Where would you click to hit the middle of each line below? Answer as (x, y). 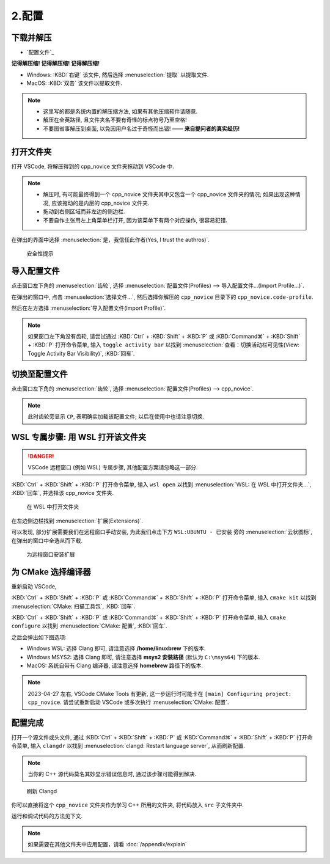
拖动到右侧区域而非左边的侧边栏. (84, 211)
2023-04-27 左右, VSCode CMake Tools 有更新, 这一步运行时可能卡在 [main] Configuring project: (160, 694)
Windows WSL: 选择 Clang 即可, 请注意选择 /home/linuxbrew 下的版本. (116, 648)
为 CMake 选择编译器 (51, 572)
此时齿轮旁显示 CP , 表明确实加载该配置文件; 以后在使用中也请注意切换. (116, 417)
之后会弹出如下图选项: (39, 637)
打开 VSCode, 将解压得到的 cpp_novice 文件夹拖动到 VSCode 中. (93, 166)
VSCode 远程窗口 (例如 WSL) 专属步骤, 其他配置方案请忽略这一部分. (113, 467)
